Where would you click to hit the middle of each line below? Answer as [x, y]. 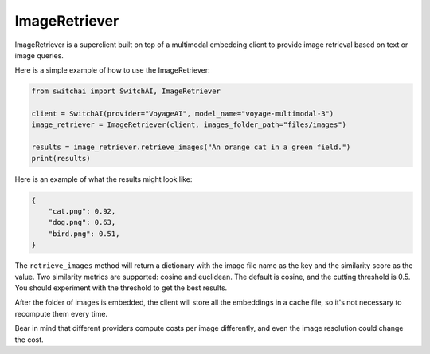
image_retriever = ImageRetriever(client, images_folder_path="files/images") [189, 125]
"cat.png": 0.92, [82, 212]
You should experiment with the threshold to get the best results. [121, 288]
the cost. [29, 340]
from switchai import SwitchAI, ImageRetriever [126, 91]
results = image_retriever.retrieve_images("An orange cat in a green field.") [191, 147]
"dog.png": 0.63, [82, 222]
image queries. [39, 55]
